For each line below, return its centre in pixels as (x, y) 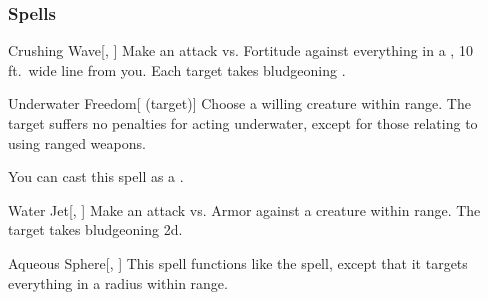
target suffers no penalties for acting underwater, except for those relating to (243, 123)
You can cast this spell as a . (96, 176)
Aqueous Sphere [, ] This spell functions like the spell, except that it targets (238, 262)
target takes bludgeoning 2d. (95, 229)
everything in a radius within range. (118, 282)
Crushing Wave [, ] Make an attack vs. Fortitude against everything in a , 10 (240, 50)
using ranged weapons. (77, 142)
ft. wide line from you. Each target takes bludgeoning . (177, 69)
